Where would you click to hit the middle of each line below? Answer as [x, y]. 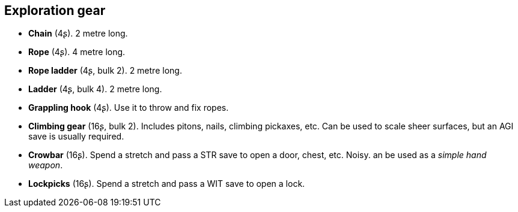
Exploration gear [55, 10]
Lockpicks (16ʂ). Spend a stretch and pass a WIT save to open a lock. [167, 184]
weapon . [46, 165]
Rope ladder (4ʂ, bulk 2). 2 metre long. [105, 71]
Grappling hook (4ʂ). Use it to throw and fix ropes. [129, 108]
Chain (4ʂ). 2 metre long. [78, 34]
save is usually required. [76, 137]
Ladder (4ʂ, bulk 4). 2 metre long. [95, 89]
